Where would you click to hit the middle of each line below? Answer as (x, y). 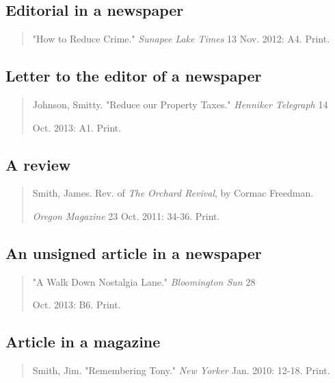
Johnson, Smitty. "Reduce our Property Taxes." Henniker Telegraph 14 (180, 104)
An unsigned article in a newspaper (134, 252)
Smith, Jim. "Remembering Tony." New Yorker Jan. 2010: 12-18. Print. (181, 370)
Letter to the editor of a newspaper (134, 76)
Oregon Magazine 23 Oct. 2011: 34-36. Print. (126, 215)
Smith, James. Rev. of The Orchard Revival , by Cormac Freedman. (173, 193)
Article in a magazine (83, 342)
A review (38, 164)
